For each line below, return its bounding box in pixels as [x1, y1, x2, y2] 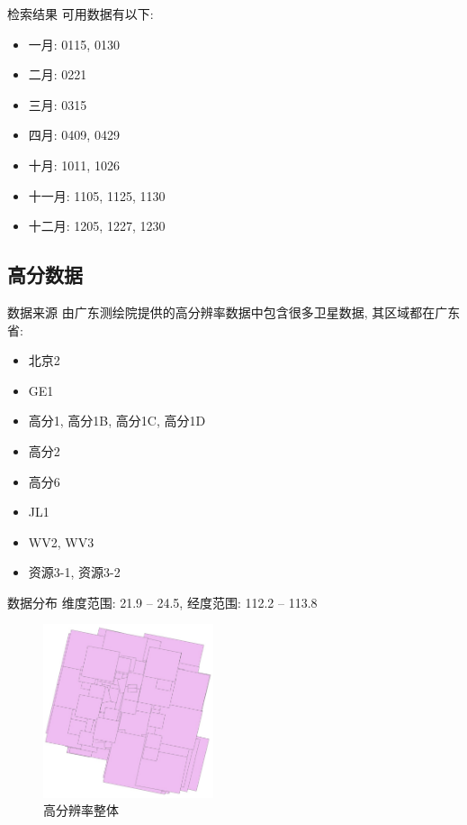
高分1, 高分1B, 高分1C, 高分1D [28, 411, 206, 430]
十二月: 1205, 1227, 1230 [28, 216, 166, 235]
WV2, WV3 [28, 532, 94, 551]
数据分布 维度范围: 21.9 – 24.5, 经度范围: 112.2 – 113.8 [7, 592, 318, 611]
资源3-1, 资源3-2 [28, 563, 121, 582]
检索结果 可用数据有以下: [7, 5, 154, 23]
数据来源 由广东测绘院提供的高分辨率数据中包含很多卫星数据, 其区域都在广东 [7, 302, 461, 321]
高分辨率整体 [43, 801, 119, 820]
